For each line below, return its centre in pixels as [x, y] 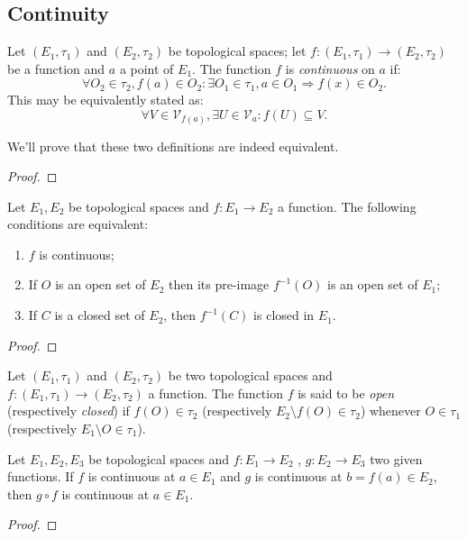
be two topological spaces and [250, 375]
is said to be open [346, 393]
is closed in [284, 315]
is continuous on [330, 68]
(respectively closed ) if [69, 411]
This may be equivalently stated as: [105, 100]
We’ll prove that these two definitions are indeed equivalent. [173, 146]
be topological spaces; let [237, 51]
